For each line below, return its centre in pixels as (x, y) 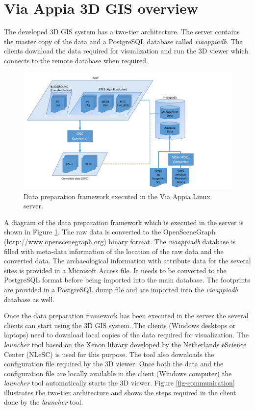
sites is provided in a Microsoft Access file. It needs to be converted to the (115, 270)
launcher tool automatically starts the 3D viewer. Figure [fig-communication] (119, 383)
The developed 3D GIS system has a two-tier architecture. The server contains (122, 32)
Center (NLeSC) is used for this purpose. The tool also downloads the (109, 354)
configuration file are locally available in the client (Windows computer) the (118, 373)
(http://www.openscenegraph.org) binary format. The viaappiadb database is (120, 241)
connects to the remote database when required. (76, 60)
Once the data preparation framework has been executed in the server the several (126, 316)
